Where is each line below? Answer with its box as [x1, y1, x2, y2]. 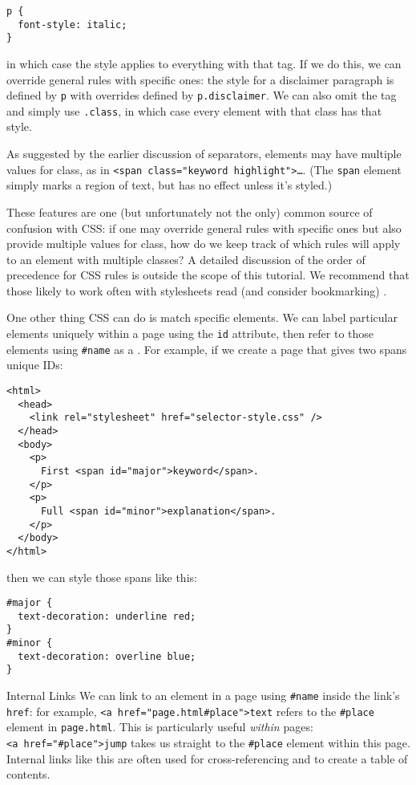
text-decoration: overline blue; [18, 650, 196, 662]
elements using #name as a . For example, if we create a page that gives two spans [6, 340, 407, 357]
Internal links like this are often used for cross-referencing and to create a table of [6, 750, 408, 767]
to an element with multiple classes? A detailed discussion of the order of [6, 250, 366, 267]
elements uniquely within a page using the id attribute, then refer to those [6, 325, 374, 342]
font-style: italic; [18, 18, 127, 31]
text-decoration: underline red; [18, 610, 196, 622]
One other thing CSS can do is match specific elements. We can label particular [6, 309, 398, 326]
